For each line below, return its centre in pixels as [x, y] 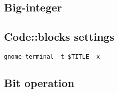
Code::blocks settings [59, 37]
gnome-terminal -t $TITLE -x [52, 56]
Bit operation [39, 83]
